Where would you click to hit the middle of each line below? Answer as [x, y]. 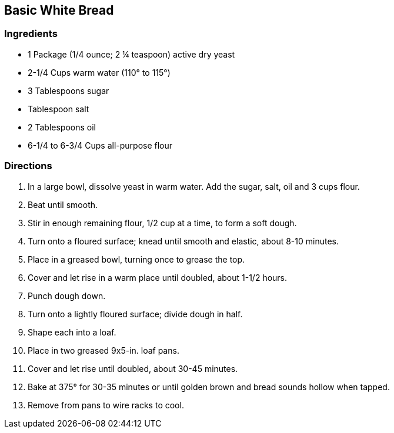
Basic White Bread [59, 10]
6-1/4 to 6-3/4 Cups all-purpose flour [100, 145]
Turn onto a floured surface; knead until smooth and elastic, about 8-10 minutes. [183, 241]
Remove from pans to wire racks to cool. [106, 405]
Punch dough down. [67, 296]
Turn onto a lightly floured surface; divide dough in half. [135, 314]
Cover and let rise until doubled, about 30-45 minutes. [133, 368]
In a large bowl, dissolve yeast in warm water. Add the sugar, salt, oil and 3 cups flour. [194, 186]
